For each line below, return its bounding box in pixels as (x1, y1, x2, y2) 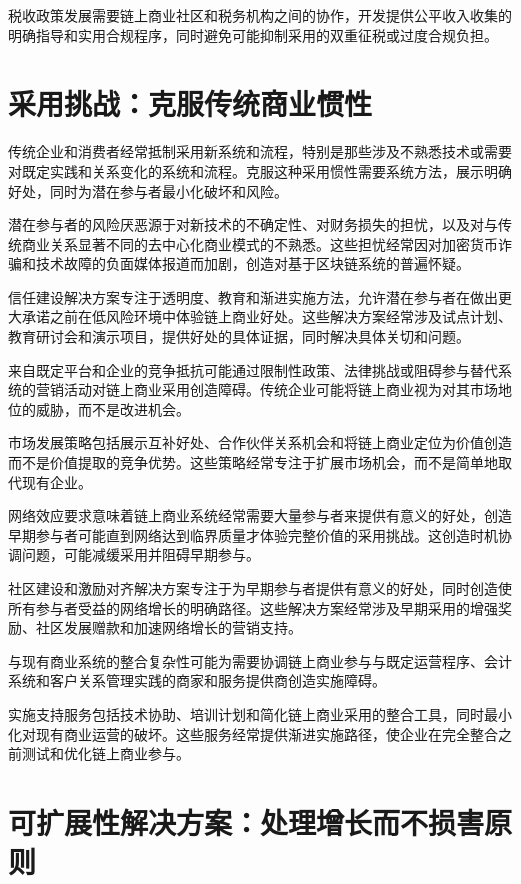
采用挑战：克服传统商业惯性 (8, 83, 373, 124)
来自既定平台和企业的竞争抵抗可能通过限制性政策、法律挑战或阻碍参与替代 (8, 359, 498, 380)
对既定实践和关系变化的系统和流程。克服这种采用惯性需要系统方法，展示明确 (8, 160, 512, 181)
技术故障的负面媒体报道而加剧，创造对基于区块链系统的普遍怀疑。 (35, 253, 470, 274)
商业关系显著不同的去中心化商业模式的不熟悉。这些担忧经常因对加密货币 (21, 233, 498, 254)
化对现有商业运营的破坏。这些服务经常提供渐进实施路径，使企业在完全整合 (8, 723, 498, 744)
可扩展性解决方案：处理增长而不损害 (8, 801, 485, 842)
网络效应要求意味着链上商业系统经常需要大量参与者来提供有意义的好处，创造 (8, 505, 512, 526)
